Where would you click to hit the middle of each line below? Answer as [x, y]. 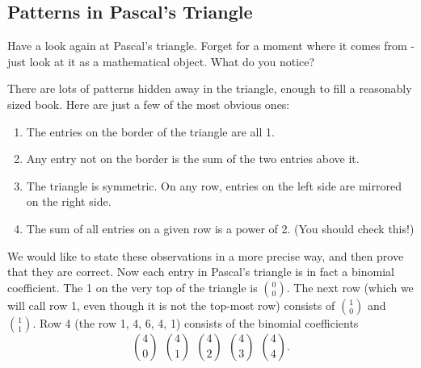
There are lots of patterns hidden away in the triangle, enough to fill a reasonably [210, 88]
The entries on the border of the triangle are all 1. [150, 131]
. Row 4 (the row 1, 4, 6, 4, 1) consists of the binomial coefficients [196, 322]
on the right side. [69, 201]
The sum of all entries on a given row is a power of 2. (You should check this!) [220, 228]
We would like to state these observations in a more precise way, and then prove [206, 255]
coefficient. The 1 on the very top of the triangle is [133, 287]
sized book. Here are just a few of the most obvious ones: [149, 104]
